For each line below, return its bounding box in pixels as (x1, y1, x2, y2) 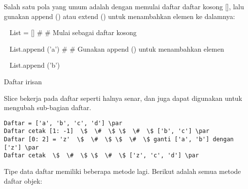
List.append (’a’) (9, 43, 60, 54)
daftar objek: (4, 175, 42, 186)
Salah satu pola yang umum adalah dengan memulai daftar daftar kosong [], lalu (4, 1, 244, 11)
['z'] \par (4, 144, 39, 151)
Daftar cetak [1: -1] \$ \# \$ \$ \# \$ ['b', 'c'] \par (4, 128, 210, 135)
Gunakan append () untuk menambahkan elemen (77, 43, 224, 54)
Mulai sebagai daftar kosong (53, 27, 137, 38)
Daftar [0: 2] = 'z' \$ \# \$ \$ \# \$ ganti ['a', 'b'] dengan (4, 136, 234, 143)
